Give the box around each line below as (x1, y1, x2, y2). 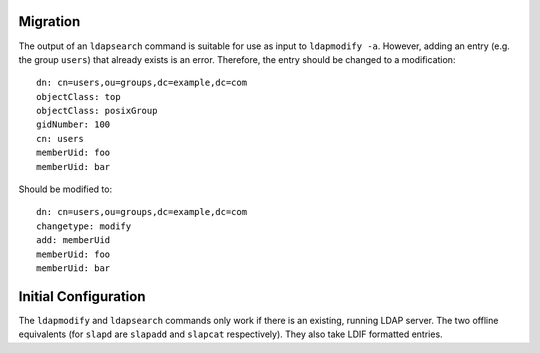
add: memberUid (36, 235, 111, 246)
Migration (18, 13, 81, 30)
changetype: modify (36, 220, 132, 232)
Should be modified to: (18, 183, 113, 195)
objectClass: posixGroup (36, 105, 158, 117)
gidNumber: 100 (36, 119, 111, 130)
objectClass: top (36, 91, 121, 102)
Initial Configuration (18, 288, 146, 305)
